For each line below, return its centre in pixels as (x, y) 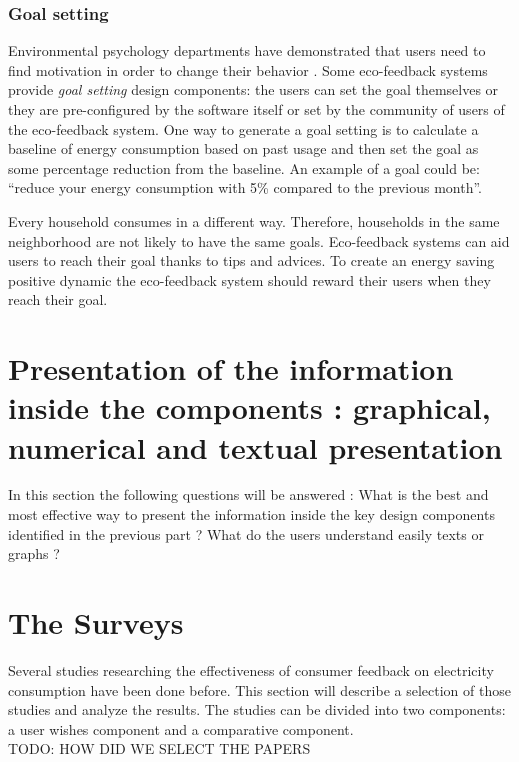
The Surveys (96, 622)
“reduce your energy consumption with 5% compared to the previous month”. (245, 187)
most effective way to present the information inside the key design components (251, 514)
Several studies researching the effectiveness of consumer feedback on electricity (251, 669)
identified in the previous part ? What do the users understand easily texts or (246, 533)
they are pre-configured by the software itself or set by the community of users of (256, 109)
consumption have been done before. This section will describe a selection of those (259, 689)
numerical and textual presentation (255, 446)
